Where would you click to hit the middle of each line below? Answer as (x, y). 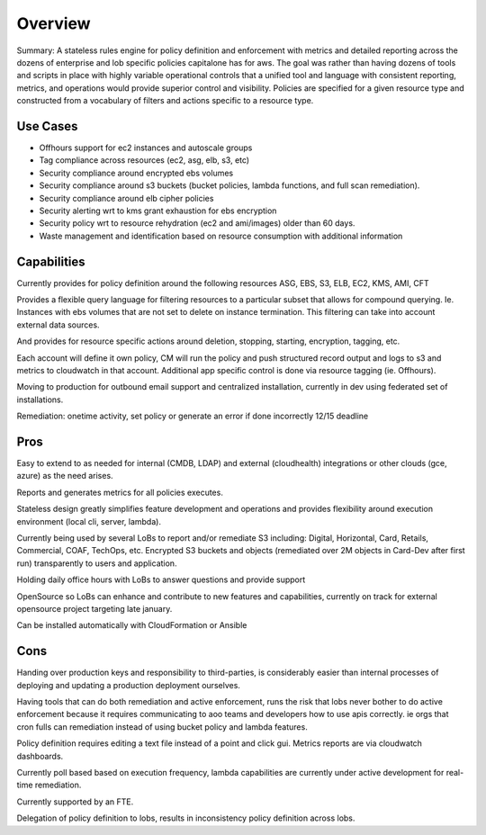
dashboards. (40, 756)
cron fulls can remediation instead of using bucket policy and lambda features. (162, 727)
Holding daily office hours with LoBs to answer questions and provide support (161, 579)
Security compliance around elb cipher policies (126, 198)
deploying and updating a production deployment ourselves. (128, 685)
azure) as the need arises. (65, 476)
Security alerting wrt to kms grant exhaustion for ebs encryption (158, 211)
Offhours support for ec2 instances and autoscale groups (146, 148)
